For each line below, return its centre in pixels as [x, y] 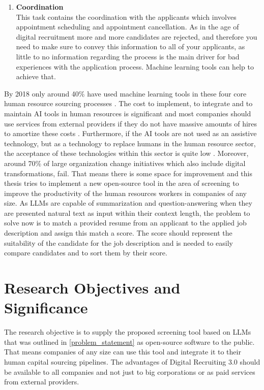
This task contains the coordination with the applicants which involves [126, 17]
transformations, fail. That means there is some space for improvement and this [128, 173]
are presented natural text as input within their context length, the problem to [127, 213]
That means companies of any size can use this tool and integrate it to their [123, 352]
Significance [46, 307]
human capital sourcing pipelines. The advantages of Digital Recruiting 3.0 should [132, 361]
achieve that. [36, 76]
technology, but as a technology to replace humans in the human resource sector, [130, 143]
